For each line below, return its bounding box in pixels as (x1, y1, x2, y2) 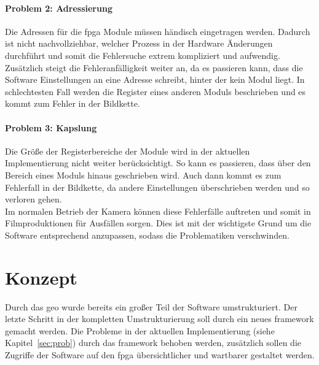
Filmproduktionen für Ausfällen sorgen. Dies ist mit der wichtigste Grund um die (5, 217, 312, 229)
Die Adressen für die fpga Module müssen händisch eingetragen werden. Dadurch (5, 25, 310, 37)
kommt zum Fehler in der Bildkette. (5, 97, 140, 110)
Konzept (5, 264, 77, 290)
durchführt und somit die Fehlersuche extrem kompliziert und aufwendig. (5, 48, 280, 61)
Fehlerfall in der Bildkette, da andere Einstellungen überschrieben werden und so (5, 180, 310, 193)
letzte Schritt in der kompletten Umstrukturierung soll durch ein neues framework (5, 312, 314, 325)
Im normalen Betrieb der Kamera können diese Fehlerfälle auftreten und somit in (5, 204, 311, 217)
